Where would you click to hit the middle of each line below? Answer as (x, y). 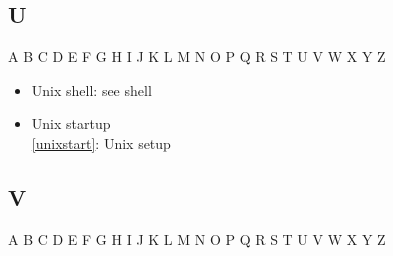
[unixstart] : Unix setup (101, 142)
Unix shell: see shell (91, 89)
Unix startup (71, 123)
